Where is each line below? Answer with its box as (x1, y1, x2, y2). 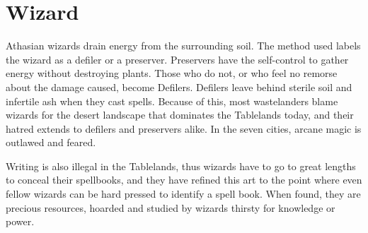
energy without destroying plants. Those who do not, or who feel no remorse (6, 66, 338, 80)
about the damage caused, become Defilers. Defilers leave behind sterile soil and (6, 79, 352, 94)
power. (6, 214, 35, 229)
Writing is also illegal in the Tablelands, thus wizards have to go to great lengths (6, 158, 356, 173)
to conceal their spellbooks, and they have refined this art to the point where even (6, 172, 362, 187)
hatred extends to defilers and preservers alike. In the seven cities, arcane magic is (6, 121, 362, 136)
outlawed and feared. (6, 135, 96, 150)
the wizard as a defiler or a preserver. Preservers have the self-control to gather (6, 52, 349, 66)
